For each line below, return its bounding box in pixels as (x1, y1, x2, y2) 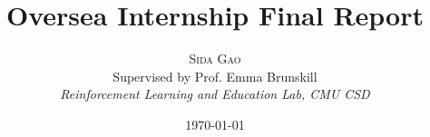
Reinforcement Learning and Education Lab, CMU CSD (60, 84, 370, 103)
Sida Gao (189, 49, 241, 68)
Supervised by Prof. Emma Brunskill (112, 66, 318, 85)
